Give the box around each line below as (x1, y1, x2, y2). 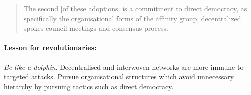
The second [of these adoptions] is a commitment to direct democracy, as (23, 3, 247, 13)
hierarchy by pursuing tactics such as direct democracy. (4, 81, 174, 91)
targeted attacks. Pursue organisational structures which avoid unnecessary (4, 71, 234, 82)
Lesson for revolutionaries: (4, 42, 97, 53)
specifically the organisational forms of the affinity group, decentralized (23, 13, 241, 23)
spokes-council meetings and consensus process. (23, 23, 168, 33)
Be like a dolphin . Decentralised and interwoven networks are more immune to (4, 61, 244, 72)
